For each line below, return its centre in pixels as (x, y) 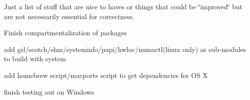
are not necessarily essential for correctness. (69, 16)
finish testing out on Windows (49, 91)
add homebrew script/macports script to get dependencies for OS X (106, 75)
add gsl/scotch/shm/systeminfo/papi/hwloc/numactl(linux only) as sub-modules (125, 49)
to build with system (35, 59)
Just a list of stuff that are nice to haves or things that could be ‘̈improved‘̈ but (123, 6)
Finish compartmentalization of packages (65, 33)
